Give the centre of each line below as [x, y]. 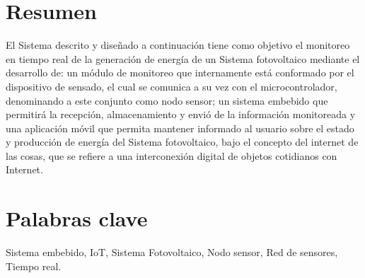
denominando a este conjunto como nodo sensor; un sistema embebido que [167, 100]
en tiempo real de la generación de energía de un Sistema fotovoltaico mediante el [183, 58]
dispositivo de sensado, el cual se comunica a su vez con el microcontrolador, [172, 86]
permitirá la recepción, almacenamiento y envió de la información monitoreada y [181, 114]
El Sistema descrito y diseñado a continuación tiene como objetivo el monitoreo [178, 45]
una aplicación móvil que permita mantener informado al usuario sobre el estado [180, 128]
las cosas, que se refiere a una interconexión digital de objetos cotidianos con [172, 155]
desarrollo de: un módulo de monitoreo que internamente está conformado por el [180, 73]
